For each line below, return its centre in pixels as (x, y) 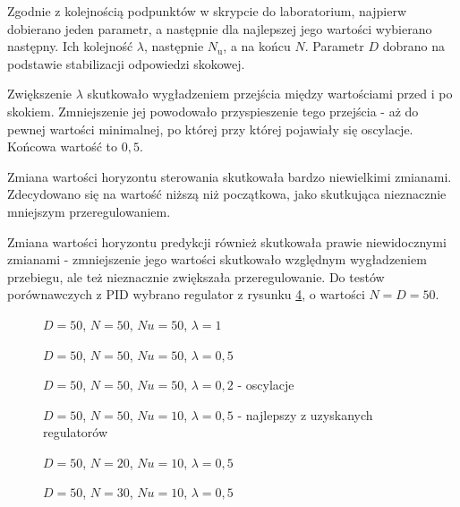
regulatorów (76, 432)
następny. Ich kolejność (70, 46)
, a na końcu (257, 46)
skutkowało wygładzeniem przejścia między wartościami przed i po (270, 94)
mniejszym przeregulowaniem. (89, 211)
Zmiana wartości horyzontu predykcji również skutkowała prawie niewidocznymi (227, 241)
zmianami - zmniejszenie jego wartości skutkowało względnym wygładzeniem (217, 259)
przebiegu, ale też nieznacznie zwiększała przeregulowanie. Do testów (196, 276)
